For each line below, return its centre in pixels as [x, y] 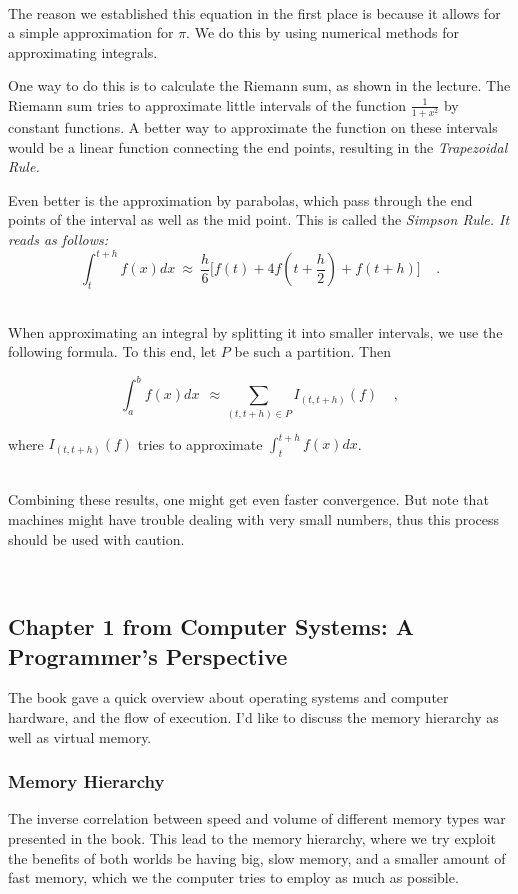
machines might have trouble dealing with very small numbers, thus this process [254, 519]
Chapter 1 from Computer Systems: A [211, 626]
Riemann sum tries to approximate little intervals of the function [207, 104]
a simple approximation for [91, 32]
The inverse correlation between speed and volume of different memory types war [257, 818]
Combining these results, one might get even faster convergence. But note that [248, 499]
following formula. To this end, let [112, 351]
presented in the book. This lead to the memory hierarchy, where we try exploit [252, 838]
